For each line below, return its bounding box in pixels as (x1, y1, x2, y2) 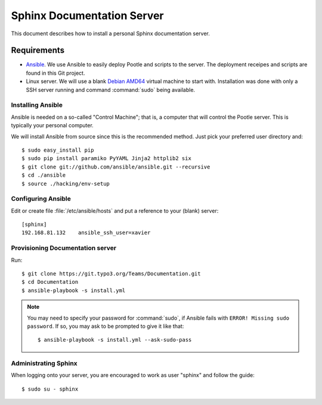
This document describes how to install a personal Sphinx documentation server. (11, 30, 210, 37)
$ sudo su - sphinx (21, 385, 79, 392)
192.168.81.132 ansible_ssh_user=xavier (21, 229, 151, 236)
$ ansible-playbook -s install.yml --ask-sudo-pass (38, 336, 192, 343)
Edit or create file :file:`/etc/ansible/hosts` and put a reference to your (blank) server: (11, 207, 219, 214)
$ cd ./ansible (21, 172, 66, 179)
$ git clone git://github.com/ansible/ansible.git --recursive (21, 163, 210, 170)
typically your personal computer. (11, 122, 94, 129)
